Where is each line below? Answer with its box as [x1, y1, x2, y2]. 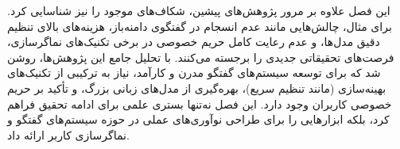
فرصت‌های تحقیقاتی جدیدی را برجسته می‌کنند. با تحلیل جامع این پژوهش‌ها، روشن [7, 48, 394, 65]
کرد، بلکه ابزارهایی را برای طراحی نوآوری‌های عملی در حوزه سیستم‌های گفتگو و [7, 111, 390, 128]
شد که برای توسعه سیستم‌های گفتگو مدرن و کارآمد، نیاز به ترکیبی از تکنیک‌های [7, 64, 381, 81]
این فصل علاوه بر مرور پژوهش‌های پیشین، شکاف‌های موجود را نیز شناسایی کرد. [7, 2, 390, 18]
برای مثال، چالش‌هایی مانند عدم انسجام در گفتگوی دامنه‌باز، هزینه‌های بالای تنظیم [7, 17, 392, 34]
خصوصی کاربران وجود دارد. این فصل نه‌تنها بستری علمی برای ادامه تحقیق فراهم [7, 95, 392, 112]
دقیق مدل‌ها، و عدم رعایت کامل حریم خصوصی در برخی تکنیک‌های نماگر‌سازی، [7, 33, 380, 50]
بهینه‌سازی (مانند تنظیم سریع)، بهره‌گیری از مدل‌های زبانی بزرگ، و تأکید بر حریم [7, 79, 386, 96]
